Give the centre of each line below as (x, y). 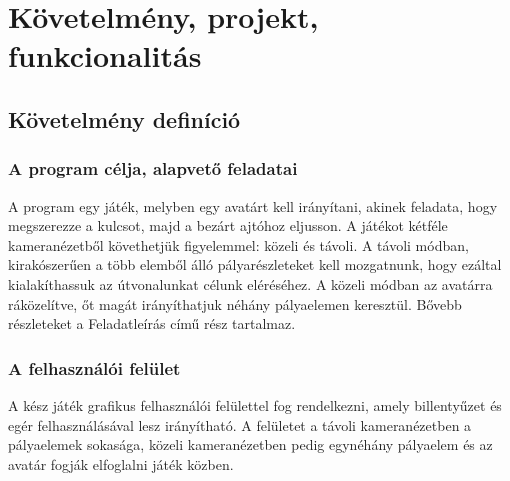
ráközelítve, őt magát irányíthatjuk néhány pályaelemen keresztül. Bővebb (235, 303)
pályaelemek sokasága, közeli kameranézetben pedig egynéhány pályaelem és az (250, 444)
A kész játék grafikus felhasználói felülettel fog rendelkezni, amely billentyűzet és (255, 404)
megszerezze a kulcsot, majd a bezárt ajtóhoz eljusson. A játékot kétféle (228, 225)
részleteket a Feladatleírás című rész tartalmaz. (152, 323)
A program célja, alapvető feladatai (153, 168)
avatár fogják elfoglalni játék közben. (121, 463)
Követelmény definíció (124, 118)
